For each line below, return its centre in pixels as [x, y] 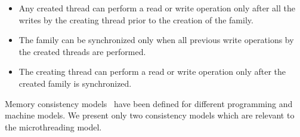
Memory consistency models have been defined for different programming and [149, 103]
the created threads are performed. [82, 51]
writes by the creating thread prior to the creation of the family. [136, 19]
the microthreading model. [53, 127]
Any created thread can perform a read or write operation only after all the [157, 8]
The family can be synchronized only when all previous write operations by [156, 40]
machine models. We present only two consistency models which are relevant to [150, 115]
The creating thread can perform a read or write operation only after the [152, 71]
